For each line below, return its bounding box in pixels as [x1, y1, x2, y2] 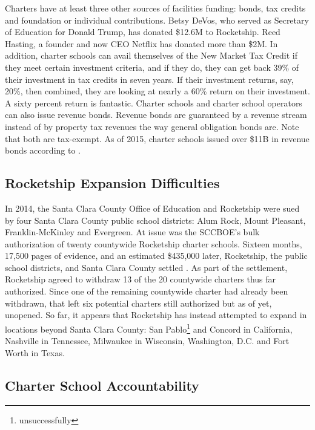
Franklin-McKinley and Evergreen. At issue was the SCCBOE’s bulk [5, 226, 260, 238]
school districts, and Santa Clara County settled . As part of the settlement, [5, 261, 288, 273]
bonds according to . [5, 144, 81, 157]
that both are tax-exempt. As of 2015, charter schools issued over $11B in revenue [5, 132, 310, 145]
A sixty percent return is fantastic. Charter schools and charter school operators [5, 96, 302, 109]
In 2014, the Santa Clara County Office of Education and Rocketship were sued [5, 201, 300, 214]
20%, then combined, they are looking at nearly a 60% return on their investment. [5, 85, 310, 97]
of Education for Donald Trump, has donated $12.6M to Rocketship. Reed [5, 25, 280, 38]
